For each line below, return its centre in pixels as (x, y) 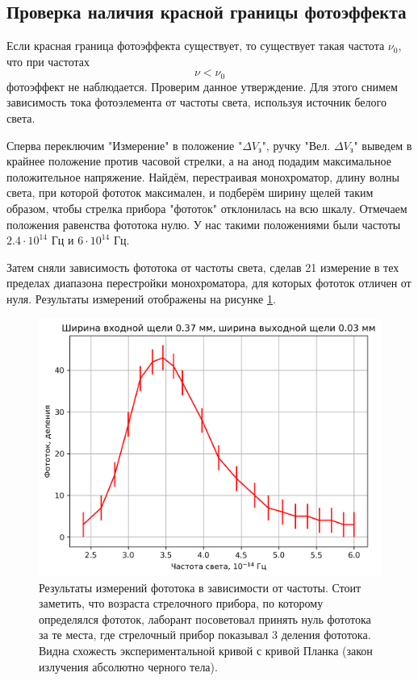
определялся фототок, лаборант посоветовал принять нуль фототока (205, 618)
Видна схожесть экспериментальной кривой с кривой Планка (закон (206, 651)
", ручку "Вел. (296, 145)
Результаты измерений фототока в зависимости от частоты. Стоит (200, 587)
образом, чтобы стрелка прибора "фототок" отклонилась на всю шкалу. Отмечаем (207, 208)
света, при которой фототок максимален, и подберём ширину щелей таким (190, 192)
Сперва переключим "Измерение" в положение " (125, 145)
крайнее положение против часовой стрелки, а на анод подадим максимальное (199, 161)
